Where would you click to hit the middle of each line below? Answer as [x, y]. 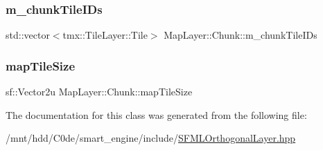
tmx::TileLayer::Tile [105, 35]
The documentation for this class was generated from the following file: [156, 114]
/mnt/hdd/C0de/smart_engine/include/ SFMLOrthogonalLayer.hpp [151, 138]
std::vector [28, 35]
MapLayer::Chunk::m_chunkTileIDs [241, 35]
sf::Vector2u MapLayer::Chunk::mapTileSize [99, 92]
